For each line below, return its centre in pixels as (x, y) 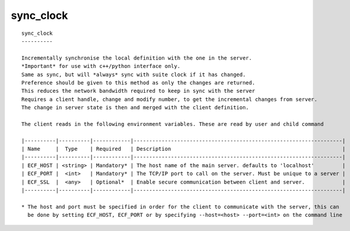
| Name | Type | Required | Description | (184, 149)
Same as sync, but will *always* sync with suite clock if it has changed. (134, 74)
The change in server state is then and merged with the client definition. (135, 108)
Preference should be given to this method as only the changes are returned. (138, 82)
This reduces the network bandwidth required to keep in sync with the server (138, 91)
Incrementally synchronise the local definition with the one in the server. (137, 58)
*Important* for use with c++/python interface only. (101, 66)
